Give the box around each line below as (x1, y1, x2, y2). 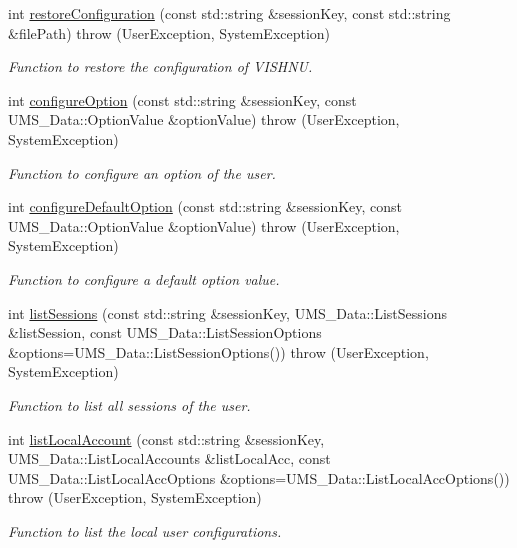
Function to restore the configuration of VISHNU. (8, 56, 313, 77)
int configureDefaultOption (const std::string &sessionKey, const (8, 196, 403, 217)
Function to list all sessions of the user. (8, 394, 251, 415)
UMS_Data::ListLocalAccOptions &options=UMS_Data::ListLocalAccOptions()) (8, 467, 510, 488)
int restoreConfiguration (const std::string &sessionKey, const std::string (8, 3, 451, 23)
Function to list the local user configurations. (8, 520, 282, 541)
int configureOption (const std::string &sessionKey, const (8, 89, 357, 110)
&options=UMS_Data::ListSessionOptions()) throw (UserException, (8, 341, 429, 362)
